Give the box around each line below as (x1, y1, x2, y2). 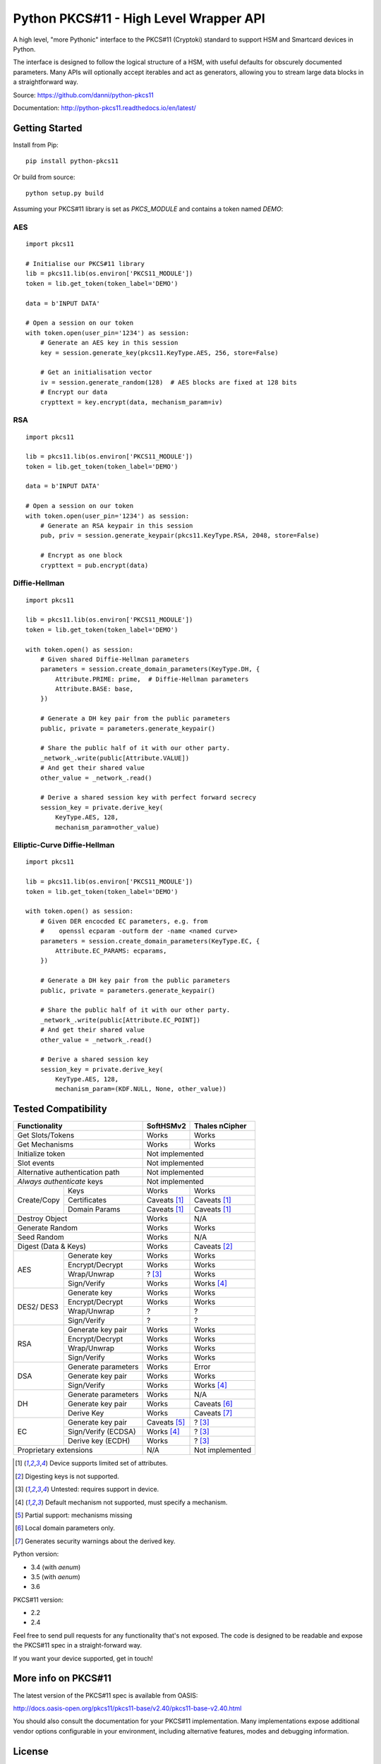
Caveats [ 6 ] (194, 1399, 233, 1409)
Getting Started (13, 122, 83, 134)
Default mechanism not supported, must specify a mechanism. (44, 1498, 228, 1506)
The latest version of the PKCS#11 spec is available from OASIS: (13, 1691, 198, 1700)
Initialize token (17, 1149, 66, 1159)
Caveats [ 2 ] (194, 1242, 233, 1252)
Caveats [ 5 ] (146, 1418, 186, 1427)
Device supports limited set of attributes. (49, 1459, 169, 1468)
